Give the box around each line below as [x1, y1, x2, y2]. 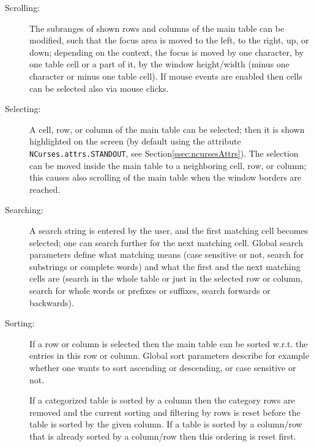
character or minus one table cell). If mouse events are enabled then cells [29, 69, 302, 82]
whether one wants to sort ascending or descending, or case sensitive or [29, 361, 296, 374]
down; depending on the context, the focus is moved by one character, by [29, 45, 304, 58]
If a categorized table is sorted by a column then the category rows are [29, 394, 295, 407]
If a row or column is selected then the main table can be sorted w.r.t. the [29, 337, 308, 350]
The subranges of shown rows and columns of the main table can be [29, 21, 285, 34]
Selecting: [5, 102, 41, 115]
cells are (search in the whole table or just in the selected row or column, [29, 272, 303, 285]
